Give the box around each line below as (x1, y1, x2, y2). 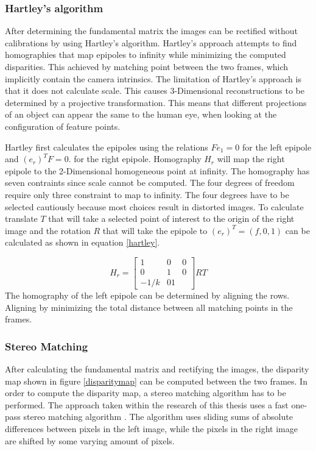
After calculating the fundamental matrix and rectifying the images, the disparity (5, 363, 309, 375)
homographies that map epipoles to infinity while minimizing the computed (5, 48, 286, 61)
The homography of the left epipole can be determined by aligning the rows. (5, 289, 290, 301)
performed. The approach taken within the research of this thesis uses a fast (5, 398, 289, 411)
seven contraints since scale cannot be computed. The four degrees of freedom (5, 176, 295, 189)
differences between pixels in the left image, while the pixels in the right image (5, 422, 298, 435)
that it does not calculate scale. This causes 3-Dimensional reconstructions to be (5, 84, 304, 97)
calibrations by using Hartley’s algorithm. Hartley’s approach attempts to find (5, 36, 297, 49)
